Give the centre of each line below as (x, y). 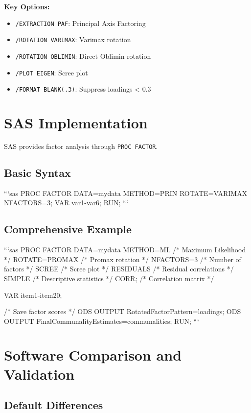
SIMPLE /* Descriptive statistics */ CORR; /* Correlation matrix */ (109, 279)
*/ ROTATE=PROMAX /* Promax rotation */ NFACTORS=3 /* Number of (123, 259)
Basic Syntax (37, 173)
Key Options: (27, 6)
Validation (39, 374)
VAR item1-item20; (33, 295)
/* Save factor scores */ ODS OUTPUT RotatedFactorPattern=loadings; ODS (123, 311)
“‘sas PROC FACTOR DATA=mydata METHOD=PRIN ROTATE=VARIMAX (126, 193)
